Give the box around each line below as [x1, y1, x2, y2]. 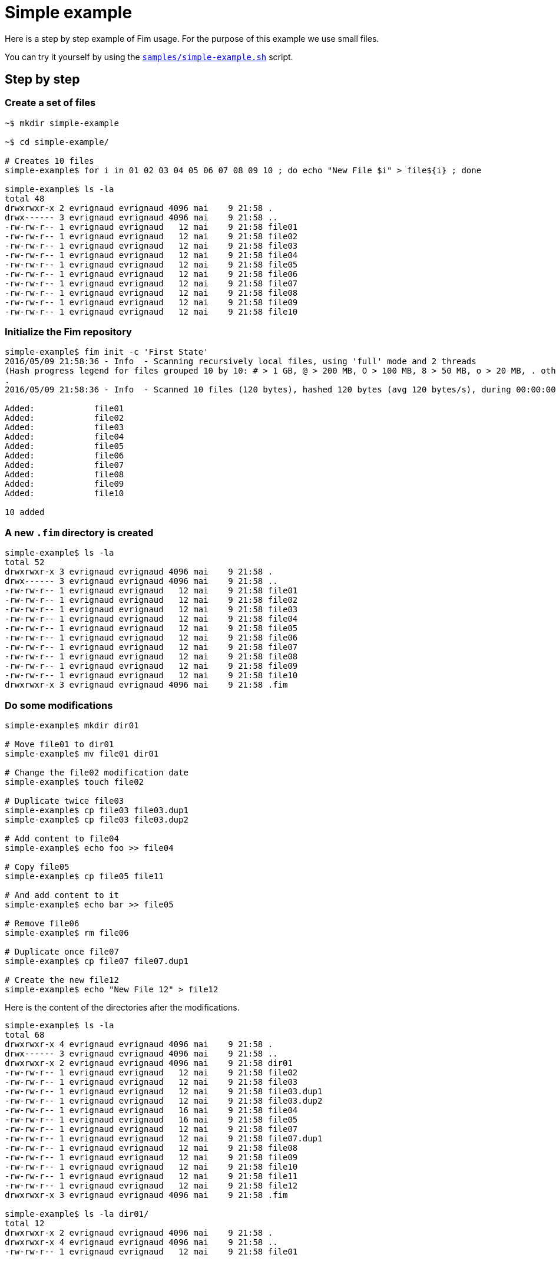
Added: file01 [5, 404, 124, 414]
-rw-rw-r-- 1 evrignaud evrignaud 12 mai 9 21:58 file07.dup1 [5, 1133, 323, 1143]
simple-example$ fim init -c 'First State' [5, 347, 208, 357]
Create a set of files [5, 97, 96, 109]
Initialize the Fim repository [5, 326, 132, 338]
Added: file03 [5, 422, 124, 433]
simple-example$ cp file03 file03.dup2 [5, 814, 188, 824]
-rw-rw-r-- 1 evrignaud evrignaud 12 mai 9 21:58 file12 [5, 1180, 298, 1190]
